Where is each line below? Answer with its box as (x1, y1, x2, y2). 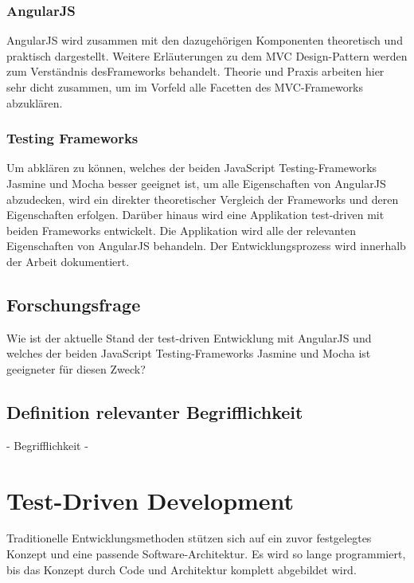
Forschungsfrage (6, 291, 141, 316)
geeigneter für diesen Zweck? (6, 360, 146, 377)
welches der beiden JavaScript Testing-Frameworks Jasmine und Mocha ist (6, 345, 371, 362)
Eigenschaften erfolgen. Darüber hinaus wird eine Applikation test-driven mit (6, 206, 385, 223)
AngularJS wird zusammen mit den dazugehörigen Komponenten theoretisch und (6, 32, 403, 49)
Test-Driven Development (6, 483, 295, 516)
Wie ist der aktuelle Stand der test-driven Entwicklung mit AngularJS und (6, 329, 372, 346)
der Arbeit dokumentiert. (6, 252, 130, 269)
